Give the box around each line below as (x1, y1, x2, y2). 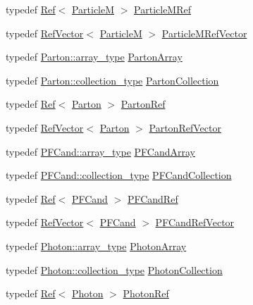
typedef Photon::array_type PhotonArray (6, 238, 187, 253)
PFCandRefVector (155, 215, 235, 230)
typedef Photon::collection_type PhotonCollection (6, 262, 223, 277)
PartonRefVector (149, 120, 221, 135)
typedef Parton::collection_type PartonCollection (6, 73, 219, 87)
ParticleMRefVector (161, 25, 247, 40)
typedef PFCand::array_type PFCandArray (6, 144, 195, 158)
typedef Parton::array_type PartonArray (6, 49, 183, 64)
